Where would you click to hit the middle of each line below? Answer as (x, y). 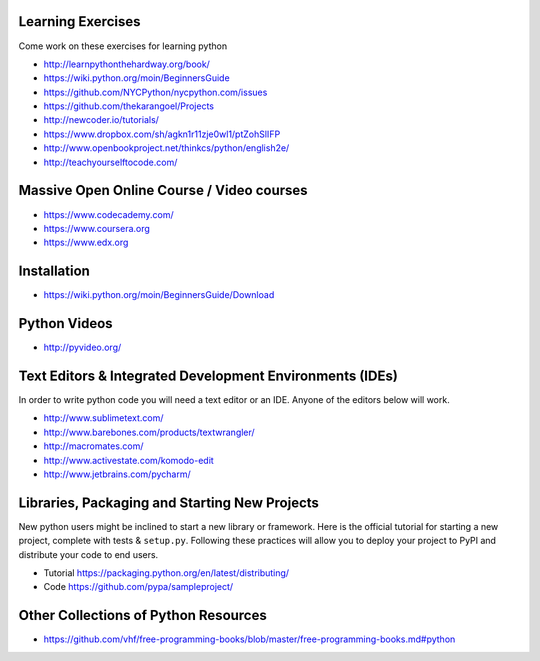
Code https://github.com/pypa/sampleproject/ (138, 587)
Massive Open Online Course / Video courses (163, 190)
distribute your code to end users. (88, 554)
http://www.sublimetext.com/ (103, 418)
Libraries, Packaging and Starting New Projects (169, 502)
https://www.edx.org (86, 242)
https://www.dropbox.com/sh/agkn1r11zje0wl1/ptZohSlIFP (162, 134)
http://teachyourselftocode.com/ (110, 162)
